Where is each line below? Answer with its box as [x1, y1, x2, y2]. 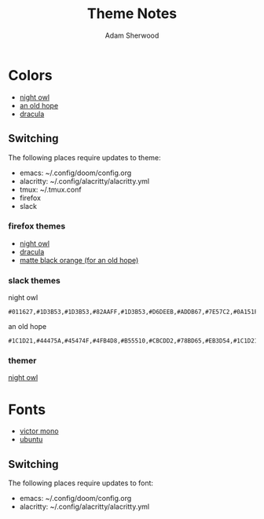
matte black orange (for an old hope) [19, 255, 139, 265]
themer [8, 355, 37, 366]
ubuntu [19, 435, 43, 444]
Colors [8, 66, 53, 84]
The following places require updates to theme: [8, 152, 161, 162]
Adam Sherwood [104, 31, 159, 40]
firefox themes [8, 221, 66, 232]
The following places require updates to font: [8, 478, 154, 488]
